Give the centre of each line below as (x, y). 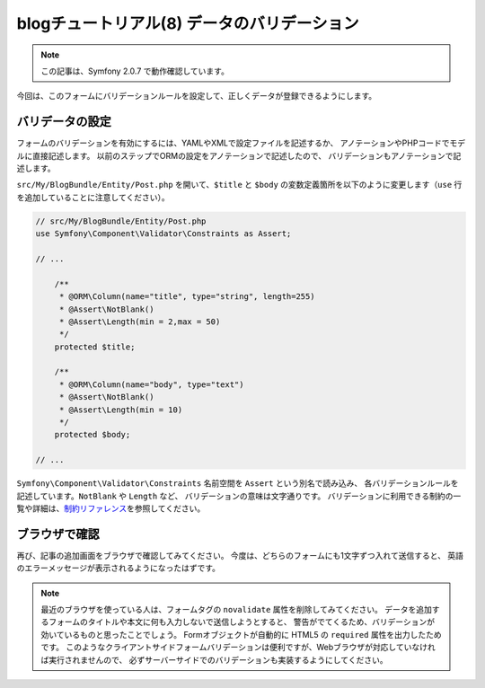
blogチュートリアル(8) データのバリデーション (188, 23)
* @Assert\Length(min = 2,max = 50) (140, 322)
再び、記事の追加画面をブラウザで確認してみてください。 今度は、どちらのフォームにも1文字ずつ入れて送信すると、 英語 (240, 555)
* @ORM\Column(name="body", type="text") (151, 384)
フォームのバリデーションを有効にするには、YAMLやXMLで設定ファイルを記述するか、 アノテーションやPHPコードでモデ (241, 143)
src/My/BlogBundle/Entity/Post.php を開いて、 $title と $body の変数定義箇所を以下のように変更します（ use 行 (239, 185)
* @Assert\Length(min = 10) (121, 410)
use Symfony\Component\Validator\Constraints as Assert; (163, 234)
